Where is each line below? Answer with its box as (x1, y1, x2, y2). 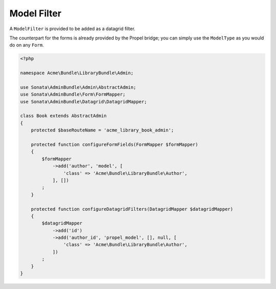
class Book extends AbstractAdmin (20, 113, 107, 119)
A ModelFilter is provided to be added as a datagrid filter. (9, 26, 135, 32)
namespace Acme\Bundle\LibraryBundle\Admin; (20, 70, 134, 76)
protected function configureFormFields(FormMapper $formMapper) (31, 142, 198, 147)
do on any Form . (9, 42, 44, 48)
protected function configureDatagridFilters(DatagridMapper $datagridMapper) (31, 206, 234, 212)
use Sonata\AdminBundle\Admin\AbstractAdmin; (20, 84, 136, 90)
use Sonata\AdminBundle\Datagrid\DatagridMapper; (20, 99, 147, 104)
